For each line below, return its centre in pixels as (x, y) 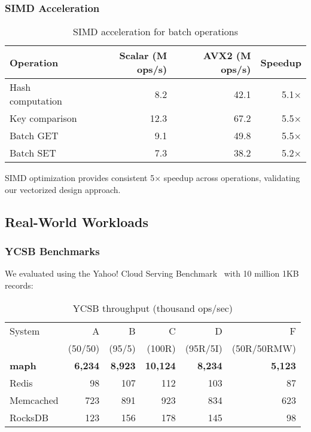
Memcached (34, 400)
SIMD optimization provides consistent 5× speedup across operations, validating (153, 178)
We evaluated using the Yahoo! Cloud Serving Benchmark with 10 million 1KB (152, 273)
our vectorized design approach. (63, 189)
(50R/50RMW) (264, 348)
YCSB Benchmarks (52, 251)
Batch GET (34, 136)
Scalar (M (143, 56)
